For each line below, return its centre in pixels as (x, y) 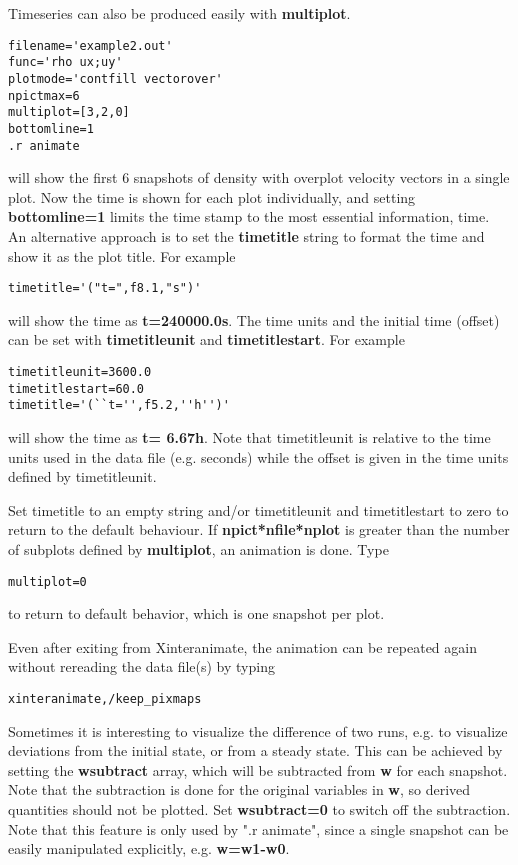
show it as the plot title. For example (122, 255)
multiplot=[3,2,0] (69, 112)
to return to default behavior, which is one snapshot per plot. (196, 613)
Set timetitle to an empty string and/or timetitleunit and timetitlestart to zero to (258, 509)
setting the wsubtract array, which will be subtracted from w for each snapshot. (258, 769)
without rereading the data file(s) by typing (141, 666)
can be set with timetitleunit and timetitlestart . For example (206, 339)
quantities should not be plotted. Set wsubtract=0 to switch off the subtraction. (259, 809)
